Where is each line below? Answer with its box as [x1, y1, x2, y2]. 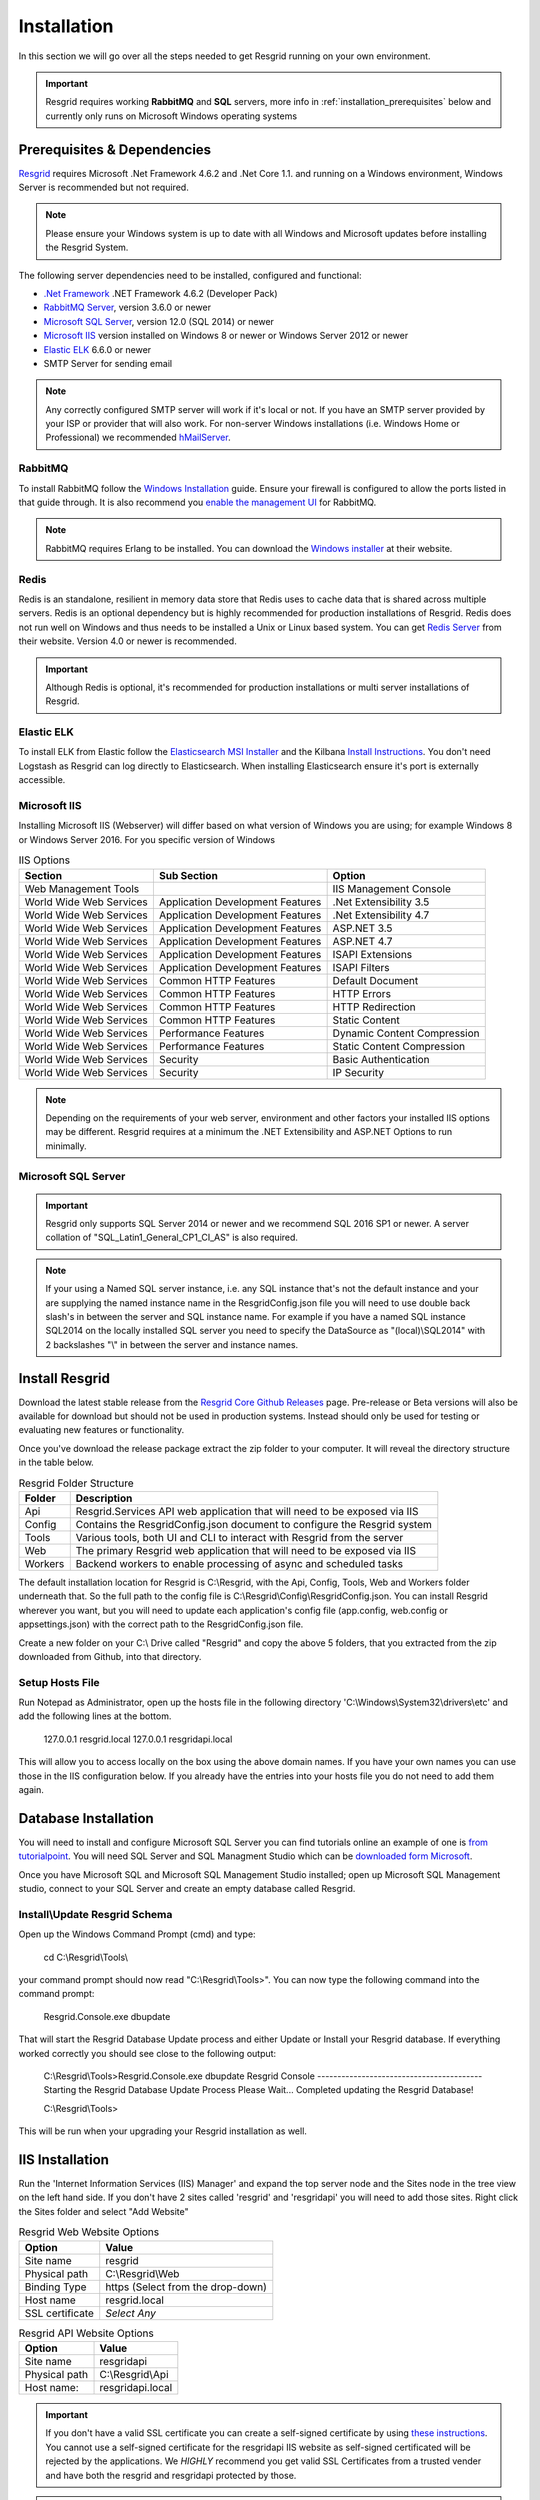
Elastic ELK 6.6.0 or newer [43, 343, 152, 355]
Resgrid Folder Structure [18, 1476, 134, 1490]
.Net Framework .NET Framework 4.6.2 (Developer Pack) [43, 287, 279, 299]
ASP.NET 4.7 [332, 934, 393, 948]
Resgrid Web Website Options [18, 2225, 160, 2239]
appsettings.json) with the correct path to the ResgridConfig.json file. [18, 1618, 304, 1630]
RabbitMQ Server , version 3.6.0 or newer [43, 301, 212, 314]
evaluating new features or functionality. [18, 1424, 185, 1436]
